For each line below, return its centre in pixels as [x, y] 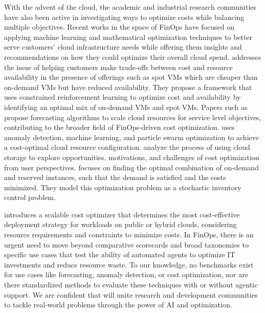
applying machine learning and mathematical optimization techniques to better [128, 37]
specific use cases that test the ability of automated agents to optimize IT [120, 254]
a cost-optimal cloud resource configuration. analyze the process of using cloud [127, 147]
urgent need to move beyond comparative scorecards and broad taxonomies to [126, 244]
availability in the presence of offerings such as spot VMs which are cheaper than [131, 77]
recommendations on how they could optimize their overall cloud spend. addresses [133, 57]
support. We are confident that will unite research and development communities [131, 294]
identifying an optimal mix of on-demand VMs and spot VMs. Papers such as [126, 107]
